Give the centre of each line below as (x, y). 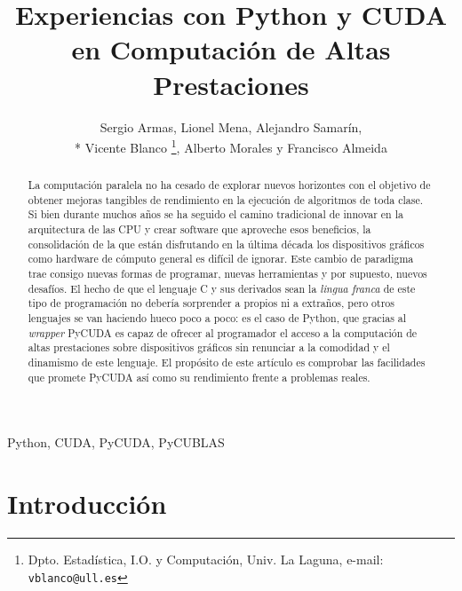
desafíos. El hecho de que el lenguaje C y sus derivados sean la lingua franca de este (222, 288)
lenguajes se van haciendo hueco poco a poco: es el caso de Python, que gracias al (217, 318)
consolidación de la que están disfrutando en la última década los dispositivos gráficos (226, 244)
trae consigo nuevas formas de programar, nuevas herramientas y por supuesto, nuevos (227, 274)
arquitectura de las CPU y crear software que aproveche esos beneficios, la (199, 229)
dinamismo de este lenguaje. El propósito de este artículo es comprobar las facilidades (227, 362)
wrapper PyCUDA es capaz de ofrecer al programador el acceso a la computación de (223, 332)
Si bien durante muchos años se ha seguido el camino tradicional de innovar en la (215, 214)
